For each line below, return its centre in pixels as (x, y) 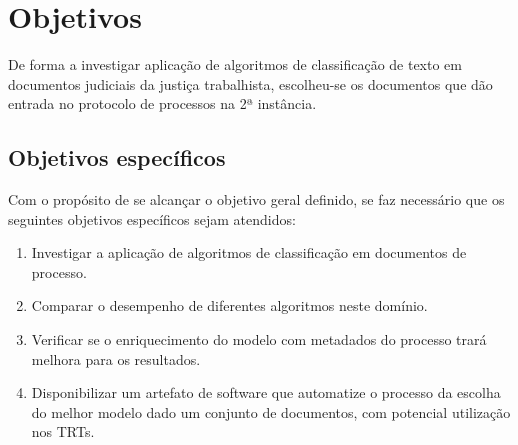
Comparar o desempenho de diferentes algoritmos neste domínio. (229, 305)
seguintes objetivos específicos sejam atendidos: (152, 218)
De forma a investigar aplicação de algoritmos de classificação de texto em (235, 64)
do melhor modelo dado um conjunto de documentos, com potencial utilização (271, 411)
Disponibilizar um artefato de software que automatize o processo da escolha (266, 392)
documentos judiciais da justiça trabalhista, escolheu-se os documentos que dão (250, 83)
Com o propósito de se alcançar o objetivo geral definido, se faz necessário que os (256, 199)
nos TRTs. (63, 431)
